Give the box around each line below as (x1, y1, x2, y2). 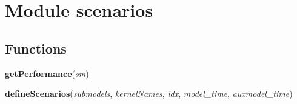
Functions (5, 38, 67, 57)
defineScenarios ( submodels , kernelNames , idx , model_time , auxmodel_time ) (5, 87, 293, 100)
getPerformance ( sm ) (5, 67, 89, 79)
